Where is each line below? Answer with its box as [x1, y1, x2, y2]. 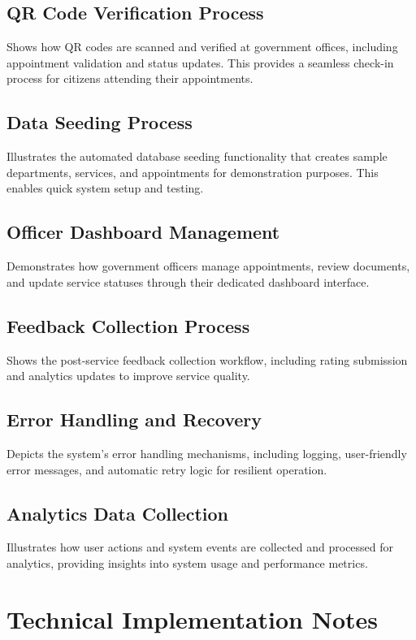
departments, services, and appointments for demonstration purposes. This [6, 163, 379, 180]
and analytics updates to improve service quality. [6, 367, 250, 384]
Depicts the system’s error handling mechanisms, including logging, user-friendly [6, 444, 407, 461]
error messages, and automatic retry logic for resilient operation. [6, 461, 327, 478]
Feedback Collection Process [6, 313, 250, 338]
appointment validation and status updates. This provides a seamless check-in [6, 54, 394, 71]
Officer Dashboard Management [6, 219, 280, 244]
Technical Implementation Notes [6, 602, 379, 635]
